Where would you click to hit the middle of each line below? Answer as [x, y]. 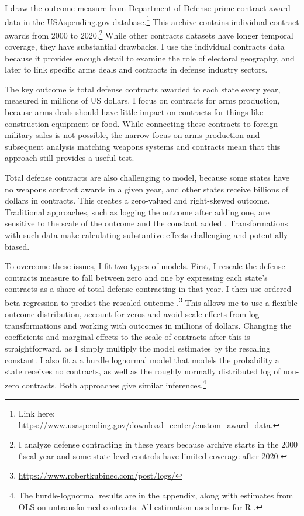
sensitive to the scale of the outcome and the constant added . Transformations [146, 223]
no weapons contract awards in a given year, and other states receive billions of [147, 189]
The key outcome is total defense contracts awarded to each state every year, [143, 89]
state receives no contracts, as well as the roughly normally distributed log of [143, 371]
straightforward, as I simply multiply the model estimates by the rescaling [138, 348]
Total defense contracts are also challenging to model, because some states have [147, 178]
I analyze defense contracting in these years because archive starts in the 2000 [158, 444]
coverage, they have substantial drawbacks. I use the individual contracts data [145, 47]
